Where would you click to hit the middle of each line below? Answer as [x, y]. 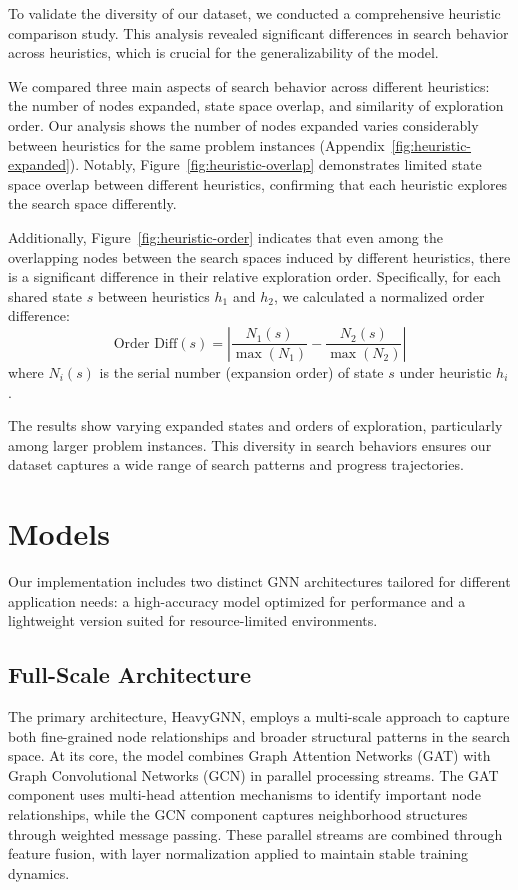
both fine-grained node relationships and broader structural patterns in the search [259, 735]
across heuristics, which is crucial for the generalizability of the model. [223, 52]
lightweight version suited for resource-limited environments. [193, 620]
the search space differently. [92, 203]
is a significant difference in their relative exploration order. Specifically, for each [254, 276]
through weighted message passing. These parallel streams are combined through [255, 833]
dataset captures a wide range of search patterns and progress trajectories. [236, 464]
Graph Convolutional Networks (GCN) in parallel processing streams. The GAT [253, 774]
